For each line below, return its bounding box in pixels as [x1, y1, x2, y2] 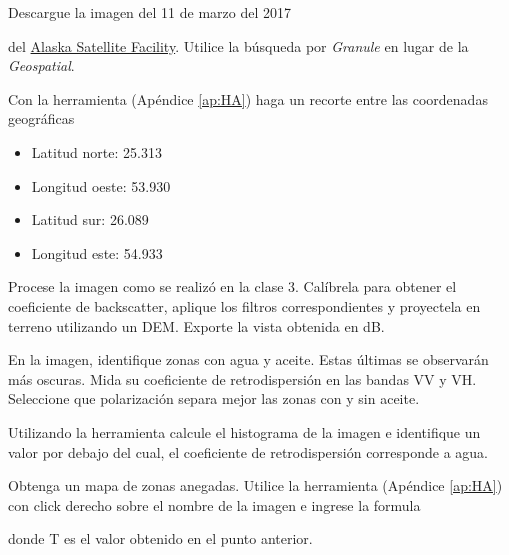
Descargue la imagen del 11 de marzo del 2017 [8, 2, 292, 22]
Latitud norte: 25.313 [31, 141, 162, 162]
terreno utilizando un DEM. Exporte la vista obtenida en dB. [8, 315, 385, 336]
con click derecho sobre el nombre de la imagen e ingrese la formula [8, 494, 421, 515]
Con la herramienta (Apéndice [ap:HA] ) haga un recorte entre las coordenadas [8, 88, 488, 109]
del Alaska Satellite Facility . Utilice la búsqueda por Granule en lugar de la [8, 35, 469, 56]
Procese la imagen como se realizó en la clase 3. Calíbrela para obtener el [8, 276, 457, 297]
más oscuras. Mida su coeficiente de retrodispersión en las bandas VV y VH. [8, 368, 477, 389]
